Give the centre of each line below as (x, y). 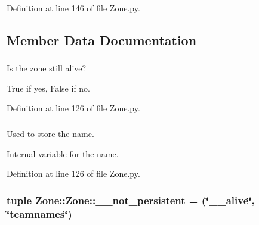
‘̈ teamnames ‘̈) (39, 213)
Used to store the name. (50, 133)
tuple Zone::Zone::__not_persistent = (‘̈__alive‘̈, (131, 200)
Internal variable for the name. (63, 153)
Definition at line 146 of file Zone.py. (73, 8)
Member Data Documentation (102, 40)
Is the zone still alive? (47, 68)
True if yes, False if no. (48, 88)
